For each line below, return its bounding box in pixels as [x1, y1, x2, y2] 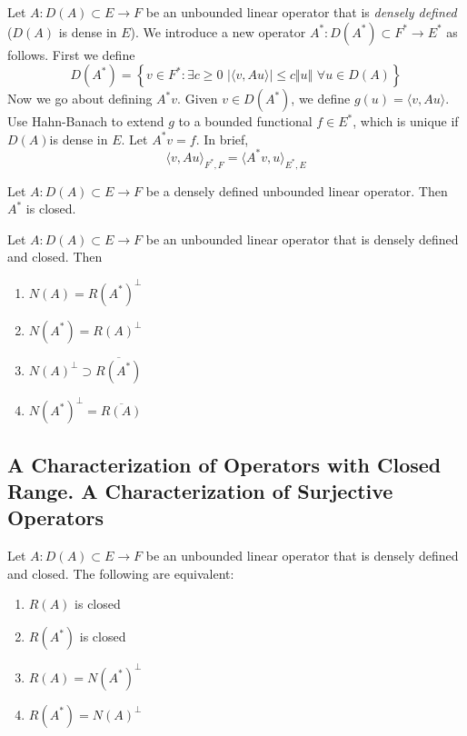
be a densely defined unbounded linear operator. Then [145, 181, 448, 200]
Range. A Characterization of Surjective [7, 477, 393, 505]
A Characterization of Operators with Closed [7, 450, 442, 478]
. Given [177, 89, 218, 108]
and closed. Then [7, 247, 103, 266]
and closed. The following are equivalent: [7, 563, 234, 582]
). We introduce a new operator [130, 22, 306, 41]
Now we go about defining [7, 89, 153, 108]
